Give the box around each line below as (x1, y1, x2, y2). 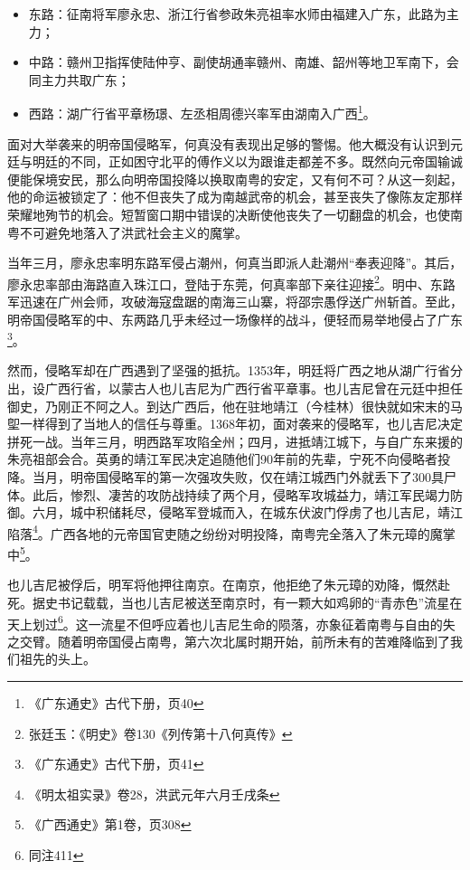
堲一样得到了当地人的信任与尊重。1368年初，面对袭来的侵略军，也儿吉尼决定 (7, 414, 463, 433)
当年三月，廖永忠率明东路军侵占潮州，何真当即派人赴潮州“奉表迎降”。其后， (7, 253, 463, 272)
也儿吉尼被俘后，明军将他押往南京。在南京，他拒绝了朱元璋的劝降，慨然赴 (7, 575, 450, 594)
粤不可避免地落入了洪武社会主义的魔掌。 (7, 222, 248, 241)
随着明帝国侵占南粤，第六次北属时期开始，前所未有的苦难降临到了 (57, 631, 450, 650)
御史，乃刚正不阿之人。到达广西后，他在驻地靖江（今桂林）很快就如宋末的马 (7, 396, 463, 415)
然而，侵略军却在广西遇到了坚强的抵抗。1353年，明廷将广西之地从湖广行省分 (7, 361, 463, 380)
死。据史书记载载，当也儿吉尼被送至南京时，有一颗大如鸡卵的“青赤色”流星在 (7, 592, 463, 611)
